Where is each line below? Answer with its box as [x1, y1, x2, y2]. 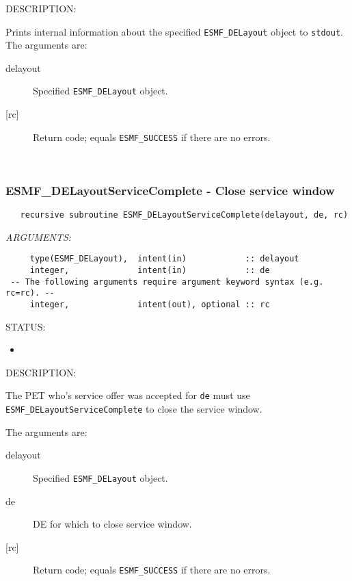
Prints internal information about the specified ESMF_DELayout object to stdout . [5, 24, 343, 38]
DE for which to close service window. [33, 517, 192, 531]
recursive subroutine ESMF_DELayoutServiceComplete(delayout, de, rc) [20, 210, 349, 220]
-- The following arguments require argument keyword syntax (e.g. [10, 276, 324, 287]
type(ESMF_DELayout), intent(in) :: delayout [29, 254, 299, 264]
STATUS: [5, 319, 46, 333]
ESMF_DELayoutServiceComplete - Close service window [5, 181, 335, 198]
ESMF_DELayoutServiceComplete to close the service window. [5, 402, 262, 416]
